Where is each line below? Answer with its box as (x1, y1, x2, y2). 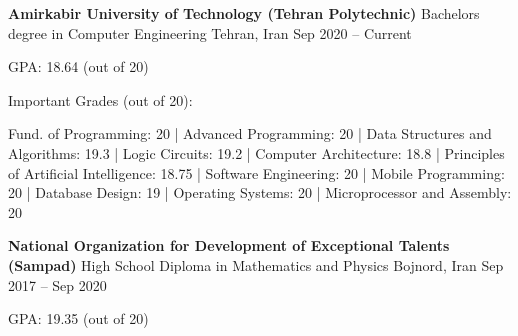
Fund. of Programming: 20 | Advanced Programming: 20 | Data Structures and (8, 123, 492, 144)
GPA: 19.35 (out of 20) (8, 308, 149, 329)
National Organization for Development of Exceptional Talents (8, 235, 450, 256)
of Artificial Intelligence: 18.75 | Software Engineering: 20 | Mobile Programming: (8, 162, 505, 183)
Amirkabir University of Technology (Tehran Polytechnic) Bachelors (8, 3, 480, 23)
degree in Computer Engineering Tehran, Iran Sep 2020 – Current (8, 22, 412, 43)
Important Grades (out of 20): (8, 89, 193, 110)
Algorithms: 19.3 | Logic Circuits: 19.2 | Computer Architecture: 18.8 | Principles (8, 142, 505, 163)
